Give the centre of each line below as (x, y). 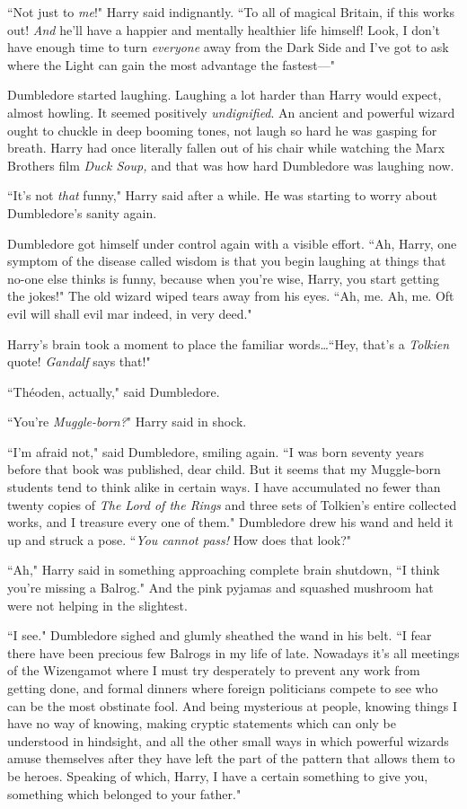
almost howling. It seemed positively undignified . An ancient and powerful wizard (231, 112)
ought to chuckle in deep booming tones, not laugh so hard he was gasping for (222, 130)
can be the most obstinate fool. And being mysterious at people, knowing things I (232, 705)
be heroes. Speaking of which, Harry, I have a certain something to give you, (218, 775)
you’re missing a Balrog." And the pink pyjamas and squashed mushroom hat (220, 588)
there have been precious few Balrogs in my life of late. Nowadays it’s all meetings (233, 652)
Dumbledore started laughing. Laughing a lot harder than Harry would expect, (225, 95)
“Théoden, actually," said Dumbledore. (114, 391)
